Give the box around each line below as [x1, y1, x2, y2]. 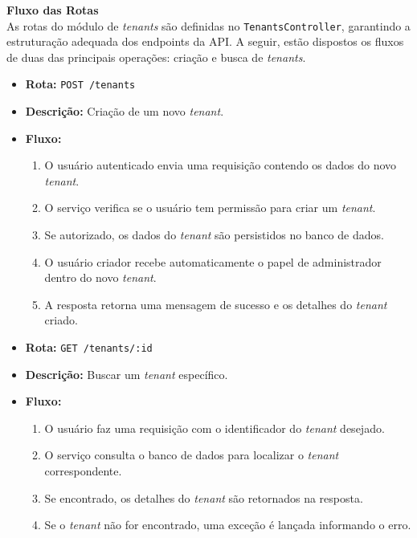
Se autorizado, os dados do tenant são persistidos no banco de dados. [44, 226, 384, 243]
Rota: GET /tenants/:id [25, 339, 153, 356]
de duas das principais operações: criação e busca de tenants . [6, 48, 306, 65]
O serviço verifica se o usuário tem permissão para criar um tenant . [44, 199, 376, 216]
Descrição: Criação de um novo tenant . [25, 103, 224, 120]
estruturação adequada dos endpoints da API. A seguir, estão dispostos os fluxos [6, 33, 404, 50]
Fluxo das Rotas [6, 2, 99, 18]
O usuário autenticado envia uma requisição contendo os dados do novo [44, 157, 397, 173]
